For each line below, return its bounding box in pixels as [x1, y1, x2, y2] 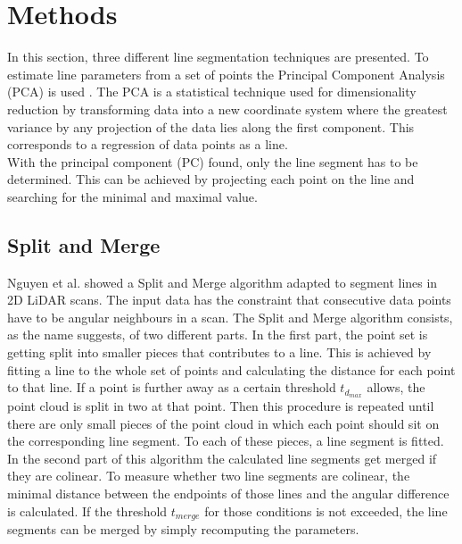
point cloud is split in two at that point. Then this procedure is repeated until [7, 397, 434, 415]
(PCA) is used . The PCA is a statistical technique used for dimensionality [7, 82, 417, 101]
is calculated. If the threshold [7, 501, 168, 520]
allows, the [367, 378, 425, 397]
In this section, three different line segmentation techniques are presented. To [7, 47, 429, 66]
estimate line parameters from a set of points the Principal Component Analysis [7, 64, 445, 83]
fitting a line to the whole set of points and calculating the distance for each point [7, 360, 456, 379]
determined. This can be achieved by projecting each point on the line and [7, 170, 415, 188]
